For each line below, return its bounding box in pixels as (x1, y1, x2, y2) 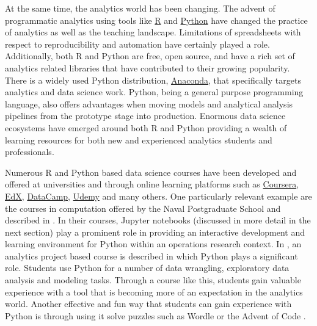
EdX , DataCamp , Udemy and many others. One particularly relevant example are (5, 189, 312, 202)
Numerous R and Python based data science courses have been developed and (5, 165, 297, 178)
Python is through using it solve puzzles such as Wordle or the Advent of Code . (5, 309, 306, 322)
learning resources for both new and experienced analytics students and (5, 133, 272, 146)
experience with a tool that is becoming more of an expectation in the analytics (5, 285, 303, 298)
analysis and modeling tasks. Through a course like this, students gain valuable (5, 273, 301, 286)
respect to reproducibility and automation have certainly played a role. (5, 37, 270, 50)
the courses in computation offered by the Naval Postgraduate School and (5, 201, 281, 214)
